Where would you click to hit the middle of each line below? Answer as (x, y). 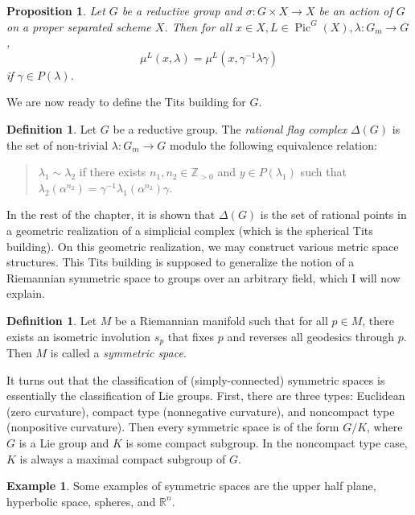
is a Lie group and (64, 442)
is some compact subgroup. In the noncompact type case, (267, 442)
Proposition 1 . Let (56, 10)
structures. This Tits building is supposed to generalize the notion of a (181, 262)
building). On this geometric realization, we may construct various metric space (203, 246)
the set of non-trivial (58, 144)
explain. (26, 293)
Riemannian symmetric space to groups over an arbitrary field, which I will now (203, 277)
